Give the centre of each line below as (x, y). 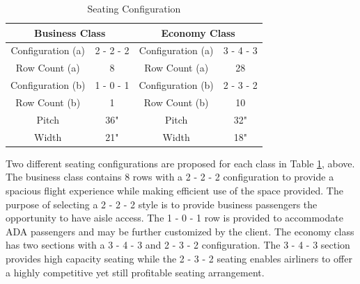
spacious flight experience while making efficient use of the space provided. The (174, 190)
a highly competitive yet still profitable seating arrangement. (135, 272)
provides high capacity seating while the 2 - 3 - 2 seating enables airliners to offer (179, 258)
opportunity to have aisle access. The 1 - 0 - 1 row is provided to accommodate (174, 218)
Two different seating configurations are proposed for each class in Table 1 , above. (180, 163)
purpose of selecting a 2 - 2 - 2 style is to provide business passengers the (162, 204)
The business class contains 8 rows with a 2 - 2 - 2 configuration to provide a (170, 177)
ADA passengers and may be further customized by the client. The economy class (180, 231)
